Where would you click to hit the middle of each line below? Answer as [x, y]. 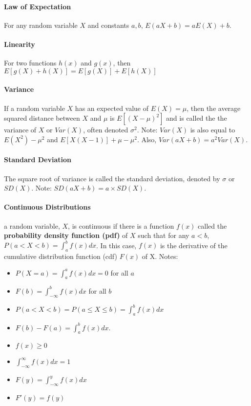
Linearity [20, 44]
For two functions [30, 63]
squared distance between [42, 118]
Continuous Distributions [47, 207]
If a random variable [34, 108]
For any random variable [41, 25]
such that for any [164, 235]
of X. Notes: [160, 256]
